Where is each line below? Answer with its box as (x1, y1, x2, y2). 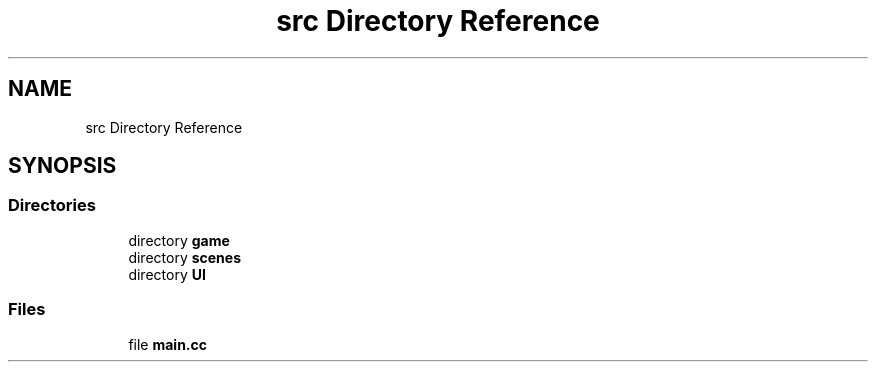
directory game (128, 231, 230, 249)
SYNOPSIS (8, 153, 117, 179)
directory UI (128, 265, 206, 283)
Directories (8, 195, 96, 216)
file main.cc (128, 335, 208, 353)
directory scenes (128, 248, 242, 266)
